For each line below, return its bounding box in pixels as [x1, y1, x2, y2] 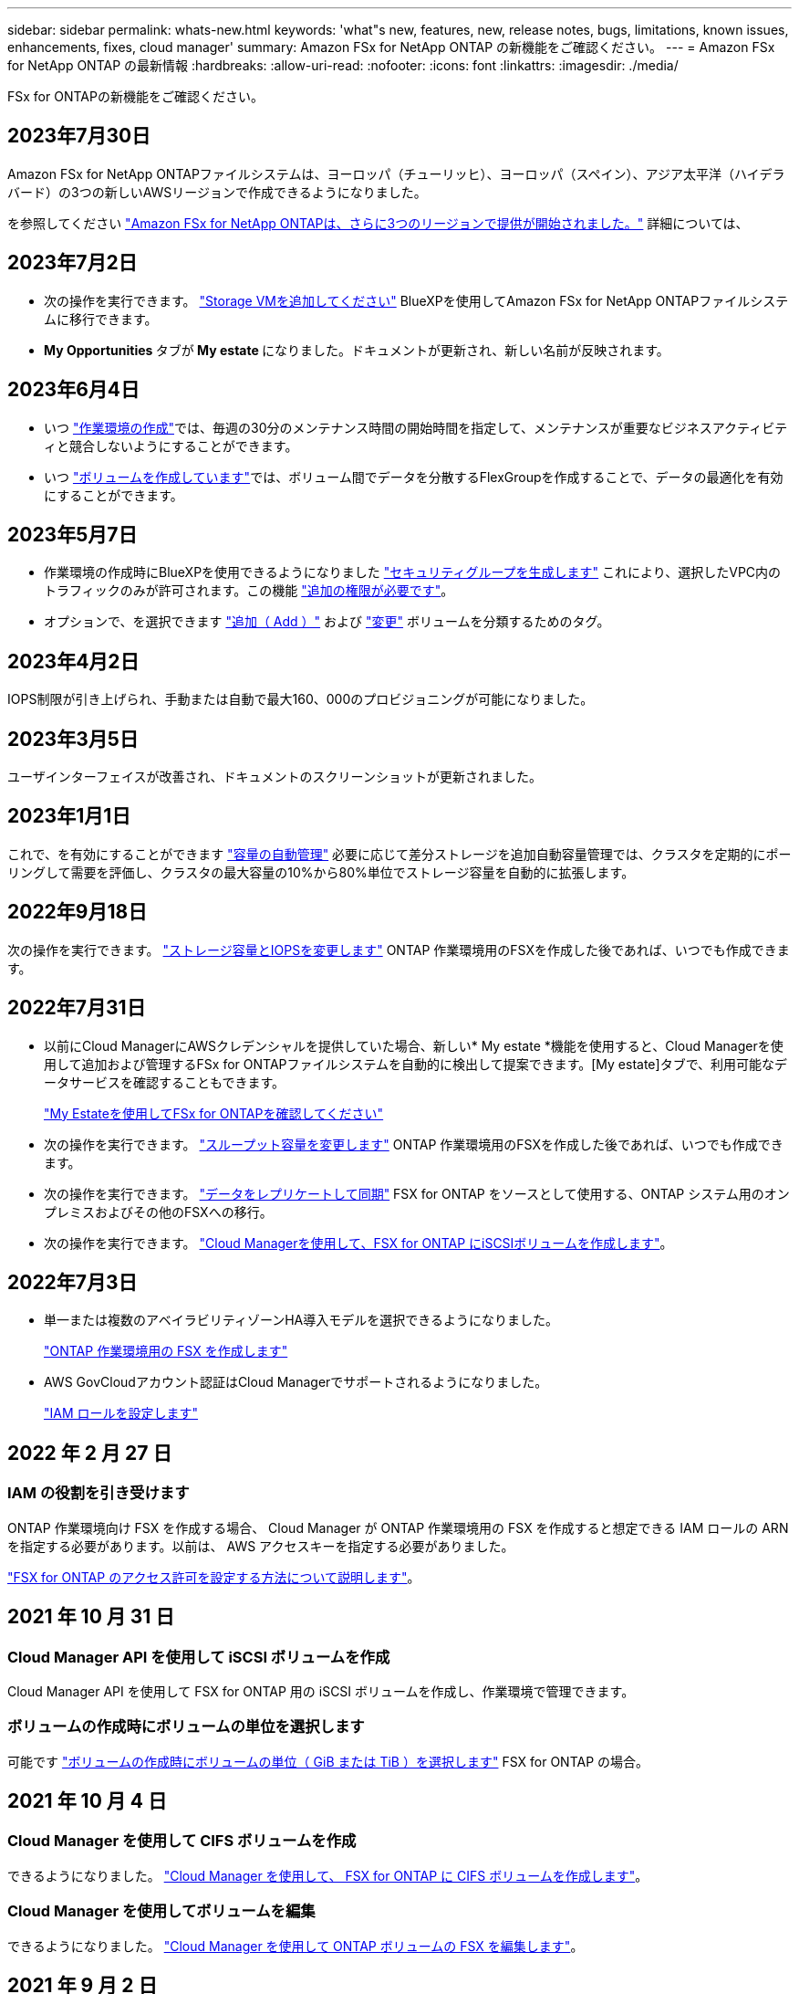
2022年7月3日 [7, 1271, 138, 1295]
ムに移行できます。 [44, 310, 158, 327]
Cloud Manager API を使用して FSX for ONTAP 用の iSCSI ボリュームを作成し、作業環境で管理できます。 [7, 1683, 635, 1699]
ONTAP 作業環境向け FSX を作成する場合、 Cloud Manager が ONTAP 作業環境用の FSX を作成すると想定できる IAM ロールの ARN [7, 1519, 789, 1536]
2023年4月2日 [7, 649, 140, 673]
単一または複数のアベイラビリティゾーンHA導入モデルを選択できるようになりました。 [44, 1312, 558, 1328]
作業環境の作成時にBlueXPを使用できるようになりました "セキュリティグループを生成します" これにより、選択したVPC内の [44, 564, 782, 581]
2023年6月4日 [7, 378, 140, 402]
